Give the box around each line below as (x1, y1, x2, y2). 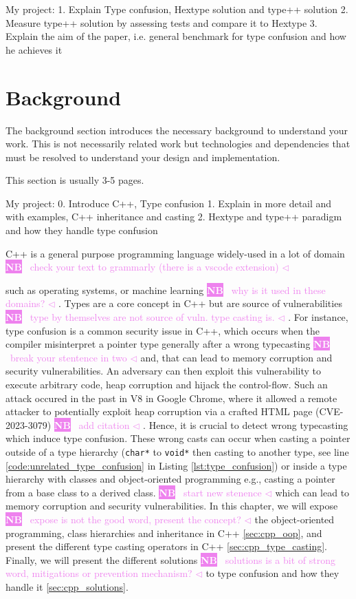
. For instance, (288, 310, 348, 324)
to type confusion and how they (205, 566, 340, 580)
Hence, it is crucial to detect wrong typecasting (148, 417, 348, 432)
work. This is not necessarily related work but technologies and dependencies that (5, 136, 351, 151)
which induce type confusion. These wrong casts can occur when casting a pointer (5, 431, 351, 445)
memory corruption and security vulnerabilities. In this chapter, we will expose (5, 498, 338, 513)
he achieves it (5, 42, 63, 56)
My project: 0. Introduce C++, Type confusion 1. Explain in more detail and (5, 196, 332, 210)
